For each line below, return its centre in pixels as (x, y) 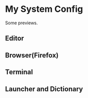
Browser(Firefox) (32, 55)
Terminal (19, 72)
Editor (15, 38)
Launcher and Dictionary (44, 89)
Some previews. (22, 23)
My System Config (44, 9)
